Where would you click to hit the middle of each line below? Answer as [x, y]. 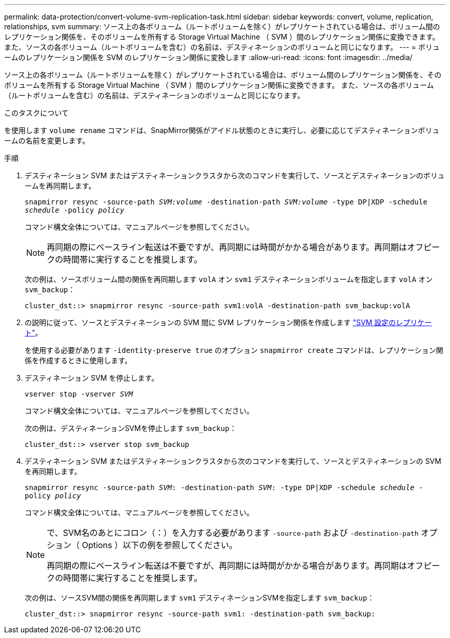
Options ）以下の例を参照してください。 [160, 545]
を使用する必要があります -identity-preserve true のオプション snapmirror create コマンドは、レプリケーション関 [234, 350]
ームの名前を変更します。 [47, 140]
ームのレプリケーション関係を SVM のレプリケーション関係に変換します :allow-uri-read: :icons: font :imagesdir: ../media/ [208, 57]
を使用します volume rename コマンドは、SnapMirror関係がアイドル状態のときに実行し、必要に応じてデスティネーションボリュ [222, 130]
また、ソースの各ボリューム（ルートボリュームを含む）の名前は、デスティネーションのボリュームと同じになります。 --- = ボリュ [222, 47]
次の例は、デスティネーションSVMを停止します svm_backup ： [131, 428]
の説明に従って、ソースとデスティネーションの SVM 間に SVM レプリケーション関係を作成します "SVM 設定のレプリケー [228, 322]
